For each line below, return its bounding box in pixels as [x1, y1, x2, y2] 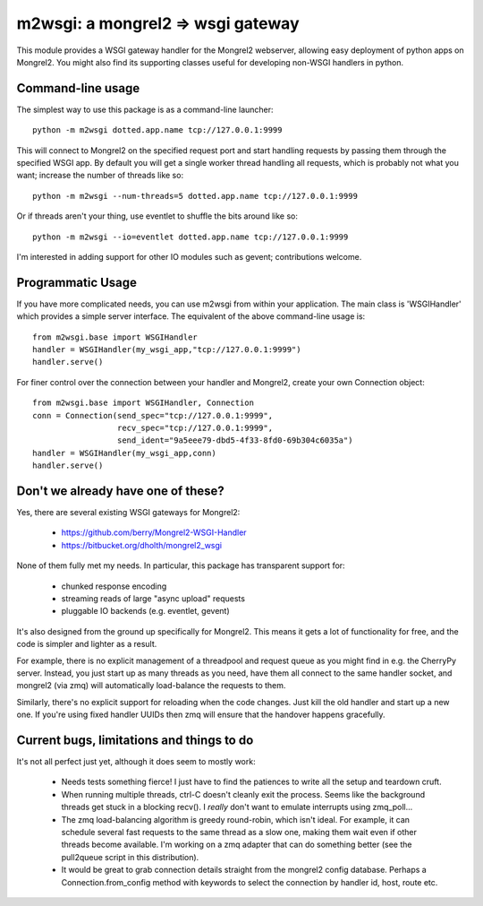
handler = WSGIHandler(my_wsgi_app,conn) [32, 448, 216, 458]
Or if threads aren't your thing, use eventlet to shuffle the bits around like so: [16, 211, 299, 221]
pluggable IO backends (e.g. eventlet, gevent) [61, 606, 230, 617]
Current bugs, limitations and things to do [16, 732, 254, 747]
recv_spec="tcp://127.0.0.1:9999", [116, 423, 273, 433]
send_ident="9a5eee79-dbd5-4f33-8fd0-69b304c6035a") [116, 436, 353, 445]
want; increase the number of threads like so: [16, 170, 183, 181]
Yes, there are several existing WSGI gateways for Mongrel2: [16, 507, 241, 518]
